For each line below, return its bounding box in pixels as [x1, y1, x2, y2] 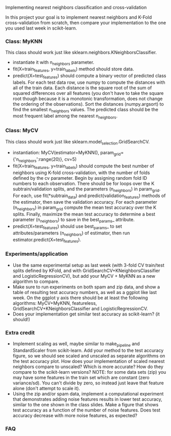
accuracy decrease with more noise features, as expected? [12, 412, 138, 418]
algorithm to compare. [12, 278, 60, 284]
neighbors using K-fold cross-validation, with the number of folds [12, 169, 150, 176]
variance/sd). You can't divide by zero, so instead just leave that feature [12, 380, 164, 386]
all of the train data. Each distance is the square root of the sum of [12, 84, 152, 91]
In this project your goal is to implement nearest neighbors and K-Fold [5, 14, 152, 20]
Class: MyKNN [5, 38, 42, 45]
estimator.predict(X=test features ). [12, 236, 82, 244]
